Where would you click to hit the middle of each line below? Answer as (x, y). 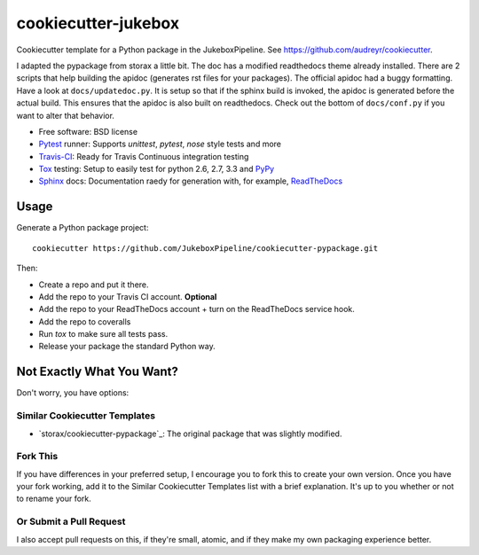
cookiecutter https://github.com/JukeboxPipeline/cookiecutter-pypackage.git (205, 248)
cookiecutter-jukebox (98, 23)
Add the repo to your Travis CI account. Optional (128, 296)
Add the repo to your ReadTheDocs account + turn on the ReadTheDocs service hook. (196, 309)
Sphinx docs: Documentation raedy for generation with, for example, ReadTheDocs (191, 181)
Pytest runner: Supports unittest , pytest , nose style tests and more (160, 144)
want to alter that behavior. (66, 115)
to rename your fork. (54, 499)
